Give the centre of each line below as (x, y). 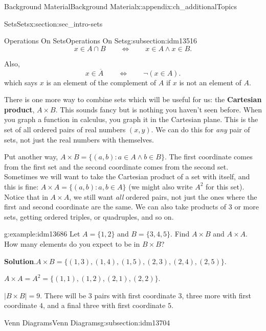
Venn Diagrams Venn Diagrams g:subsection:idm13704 (87, 322)
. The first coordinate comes (208, 157)
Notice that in (26, 196)
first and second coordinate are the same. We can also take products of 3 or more (131, 207)
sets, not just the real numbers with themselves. (79, 139)
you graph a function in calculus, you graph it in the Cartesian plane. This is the (131, 119)
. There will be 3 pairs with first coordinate (108, 295)
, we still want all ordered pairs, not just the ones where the (163, 196)
